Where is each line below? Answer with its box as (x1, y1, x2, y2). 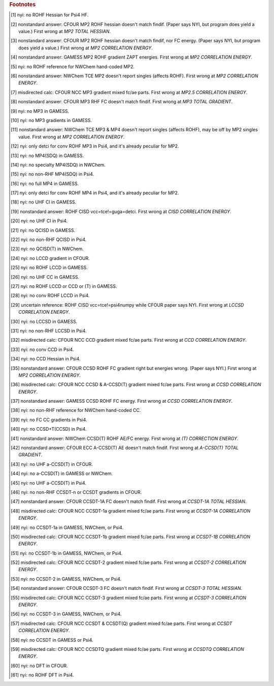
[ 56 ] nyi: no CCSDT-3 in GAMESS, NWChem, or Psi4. (11, 611, 122, 617)
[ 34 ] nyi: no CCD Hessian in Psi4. (11, 356, 81, 362)
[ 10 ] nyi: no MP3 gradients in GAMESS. (11, 117, 92, 123)
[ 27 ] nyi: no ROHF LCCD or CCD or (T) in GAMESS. (11, 283, 117, 289)
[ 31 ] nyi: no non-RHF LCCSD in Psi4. (11, 327, 87, 334)
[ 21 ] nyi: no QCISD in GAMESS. (11, 227, 76, 233)
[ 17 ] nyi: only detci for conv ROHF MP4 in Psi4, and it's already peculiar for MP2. (11, 190, 179, 196)
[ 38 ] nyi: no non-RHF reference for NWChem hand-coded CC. (11, 407, 141, 413)
